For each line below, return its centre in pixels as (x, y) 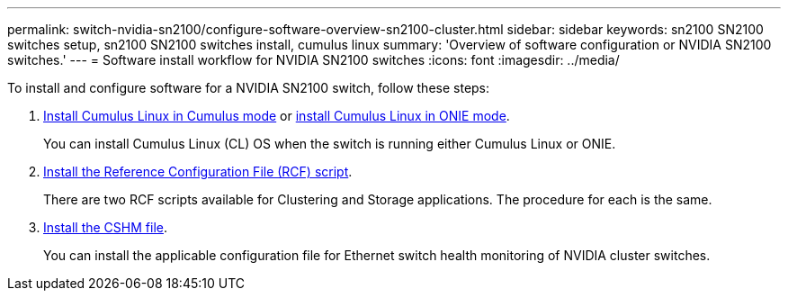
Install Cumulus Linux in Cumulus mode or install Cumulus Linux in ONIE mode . (277, 116)
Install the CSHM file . (105, 227)
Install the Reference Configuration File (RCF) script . (198, 172)
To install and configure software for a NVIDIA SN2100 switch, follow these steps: (249, 88)
